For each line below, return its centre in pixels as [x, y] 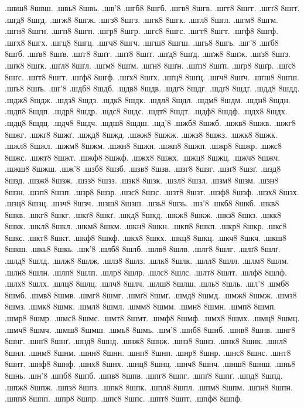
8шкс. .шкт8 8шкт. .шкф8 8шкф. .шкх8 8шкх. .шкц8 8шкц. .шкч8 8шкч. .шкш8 [146, 237]
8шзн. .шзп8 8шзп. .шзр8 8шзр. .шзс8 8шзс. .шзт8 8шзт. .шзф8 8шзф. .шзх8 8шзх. [152, 191]
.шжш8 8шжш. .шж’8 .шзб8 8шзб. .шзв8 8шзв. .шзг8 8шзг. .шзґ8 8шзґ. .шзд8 [143, 169]
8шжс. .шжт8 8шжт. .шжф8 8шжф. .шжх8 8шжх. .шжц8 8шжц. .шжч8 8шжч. [143, 157]
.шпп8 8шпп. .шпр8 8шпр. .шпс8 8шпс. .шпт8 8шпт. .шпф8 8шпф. [124, 398]
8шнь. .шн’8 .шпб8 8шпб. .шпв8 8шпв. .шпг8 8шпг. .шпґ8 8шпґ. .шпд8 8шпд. [144, 375]
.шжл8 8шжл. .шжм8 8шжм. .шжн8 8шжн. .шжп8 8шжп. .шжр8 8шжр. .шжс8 [144, 146]
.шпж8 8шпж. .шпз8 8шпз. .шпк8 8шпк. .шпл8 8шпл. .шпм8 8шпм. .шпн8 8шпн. [149, 387]
